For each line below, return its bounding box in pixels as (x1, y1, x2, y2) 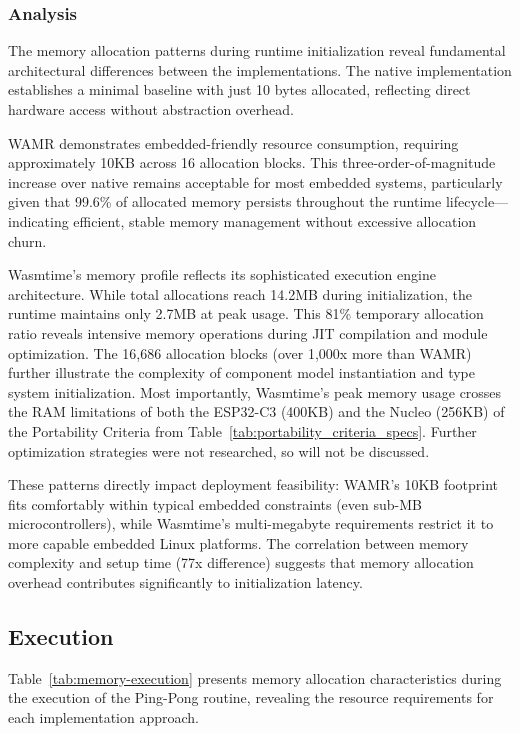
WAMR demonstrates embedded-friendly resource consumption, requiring (8, 132, 459, 153)
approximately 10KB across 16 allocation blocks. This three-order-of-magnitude (8, 152, 496, 173)
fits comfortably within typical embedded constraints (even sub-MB (8, 493, 422, 514)
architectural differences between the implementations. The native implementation (8, 59, 512, 80)
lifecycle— (445, 191, 509, 212)
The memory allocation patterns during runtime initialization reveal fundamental (8, 40, 506, 61)
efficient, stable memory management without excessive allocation (73, 210, 477, 231)
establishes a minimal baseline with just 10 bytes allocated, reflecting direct (8, 79, 471, 100)
